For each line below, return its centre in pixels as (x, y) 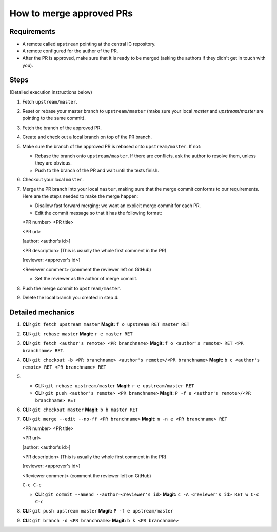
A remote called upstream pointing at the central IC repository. (89, 44)
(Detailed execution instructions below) (51, 92)
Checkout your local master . (53, 180)
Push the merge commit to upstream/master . (72, 288)
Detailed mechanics (42, 312)
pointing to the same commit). (54, 118)
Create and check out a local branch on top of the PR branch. (87, 137)
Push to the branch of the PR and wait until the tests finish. (97, 170)
